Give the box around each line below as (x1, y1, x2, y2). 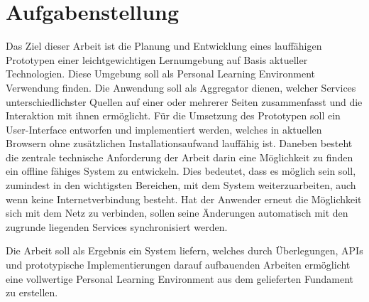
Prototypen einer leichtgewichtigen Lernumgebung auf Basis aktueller (6, 52, 308, 67)
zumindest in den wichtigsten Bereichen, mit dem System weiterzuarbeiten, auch (6, 178, 356, 193)
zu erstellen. (6, 285, 58, 300)
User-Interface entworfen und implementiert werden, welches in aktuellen (6, 122, 322, 136)
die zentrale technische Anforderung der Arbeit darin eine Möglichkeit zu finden (6, 149, 353, 164)
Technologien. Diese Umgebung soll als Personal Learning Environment (6, 66, 315, 81)
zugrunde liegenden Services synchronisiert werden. (6, 219, 228, 234)
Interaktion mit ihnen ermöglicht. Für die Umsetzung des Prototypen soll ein (6, 108, 341, 123)
